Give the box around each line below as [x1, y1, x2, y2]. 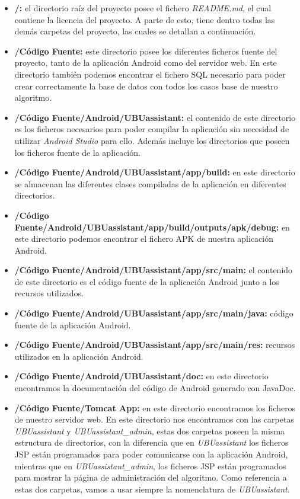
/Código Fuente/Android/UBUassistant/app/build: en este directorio [14, 166, 295, 178]
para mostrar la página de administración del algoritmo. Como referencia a [14, 471, 287, 484]
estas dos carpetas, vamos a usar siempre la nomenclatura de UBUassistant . [14, 482, 290, 495]
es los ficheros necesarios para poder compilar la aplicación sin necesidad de [14, 123, 289, 135]
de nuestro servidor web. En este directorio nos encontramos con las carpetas [14, 413, 294, 426]
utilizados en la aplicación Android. [14, 350, 143, 362]
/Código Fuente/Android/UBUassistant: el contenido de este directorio [14, 111, 296, 123]
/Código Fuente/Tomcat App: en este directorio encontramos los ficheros [14, 401, 296, 414]
